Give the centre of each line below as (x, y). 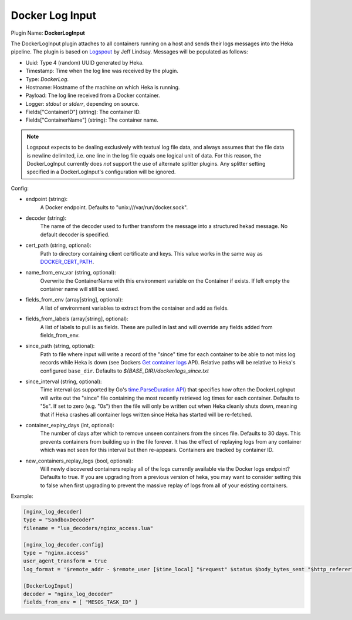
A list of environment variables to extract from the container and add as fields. (134, 308)
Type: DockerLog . (47, 79)
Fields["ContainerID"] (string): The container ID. (83, 112)
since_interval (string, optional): (64, 381)
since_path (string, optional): (60, 346)
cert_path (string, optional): (59, 245)
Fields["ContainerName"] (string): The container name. (92, 120)
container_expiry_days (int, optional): (70, 425)
